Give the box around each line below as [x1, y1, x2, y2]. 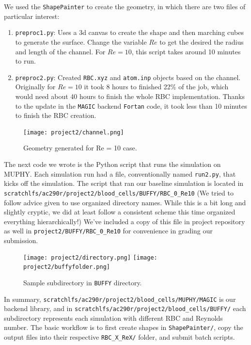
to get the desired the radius [159, 36, 244, 47]
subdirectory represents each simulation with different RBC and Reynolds [4, 312, 223, 323]
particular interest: [4, 11, 60, 21]
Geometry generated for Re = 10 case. [23, 143, 137, 153]
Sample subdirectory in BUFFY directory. [23, 277, 142, 287]
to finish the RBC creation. [15, 110, 96, 120]
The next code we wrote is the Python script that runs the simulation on [4, 159, 221, 169]
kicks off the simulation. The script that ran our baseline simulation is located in [4, 178, 244, 188]
